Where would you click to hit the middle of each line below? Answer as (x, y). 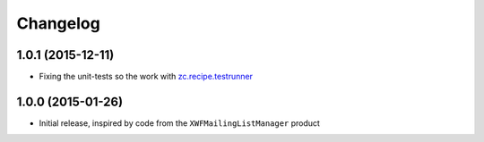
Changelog (58, 23)
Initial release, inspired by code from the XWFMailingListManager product (179, 123)
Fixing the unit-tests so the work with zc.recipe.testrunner (146, 77)
